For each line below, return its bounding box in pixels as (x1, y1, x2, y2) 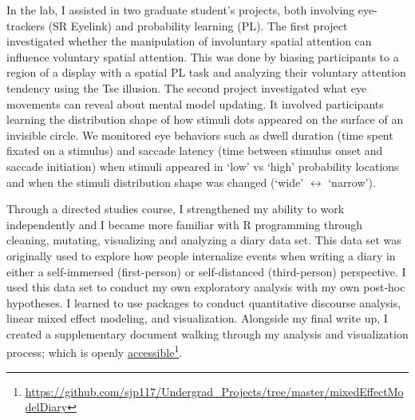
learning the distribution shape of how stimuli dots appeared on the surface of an (6, 111, 404, 128)
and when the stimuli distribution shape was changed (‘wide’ (6, 173, 304, 190)
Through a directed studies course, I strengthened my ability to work (6, 200, 345, 217)
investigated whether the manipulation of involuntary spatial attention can (6, 33, 372, 50)
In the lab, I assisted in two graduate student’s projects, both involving (6, 2, 355, 18)
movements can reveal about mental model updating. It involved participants (6, 95, 384, 112)
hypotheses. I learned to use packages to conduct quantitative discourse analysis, (6, 294, 401, 311)
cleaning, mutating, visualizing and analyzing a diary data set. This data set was (6, 232, 401, 248)
